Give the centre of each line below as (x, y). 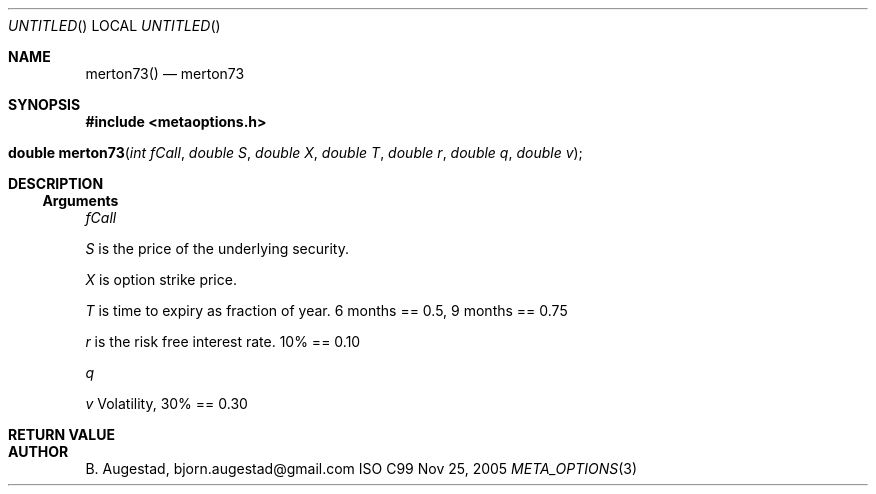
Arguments (80, 200)
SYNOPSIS (44, 104)
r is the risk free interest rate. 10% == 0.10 (223, 341)
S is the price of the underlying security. (217, 248)
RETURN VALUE (61, 434)
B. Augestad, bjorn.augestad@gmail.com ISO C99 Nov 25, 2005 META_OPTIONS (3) (361, 468)
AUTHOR (38, 451)
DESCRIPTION (56, 183)
